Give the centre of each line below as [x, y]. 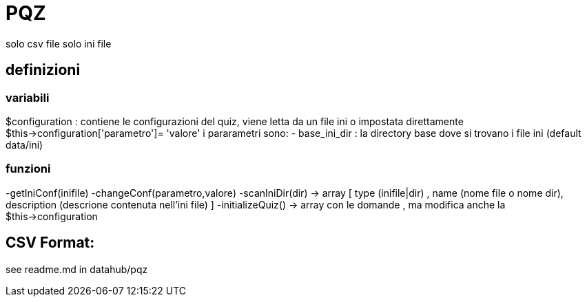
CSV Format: [50, 243]
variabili [28, 97]
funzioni [28, 169]
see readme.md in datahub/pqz [77, 269]
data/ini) [24, 144]
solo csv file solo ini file [59, 43]
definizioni [43, 70]
